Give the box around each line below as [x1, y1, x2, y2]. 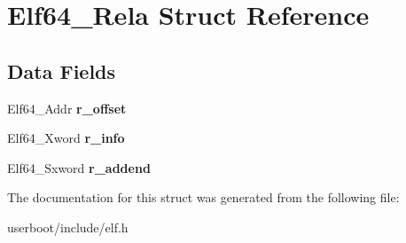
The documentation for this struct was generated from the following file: [7, 188, 400, 207]
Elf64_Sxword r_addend [7, 158, 151, 176]
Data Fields [7, 57, 116, 84]
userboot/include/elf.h [7, 217, 129, 236]
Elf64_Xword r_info [7, 129, 125, 147]
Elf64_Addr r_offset [7, 98, 127, 117]
